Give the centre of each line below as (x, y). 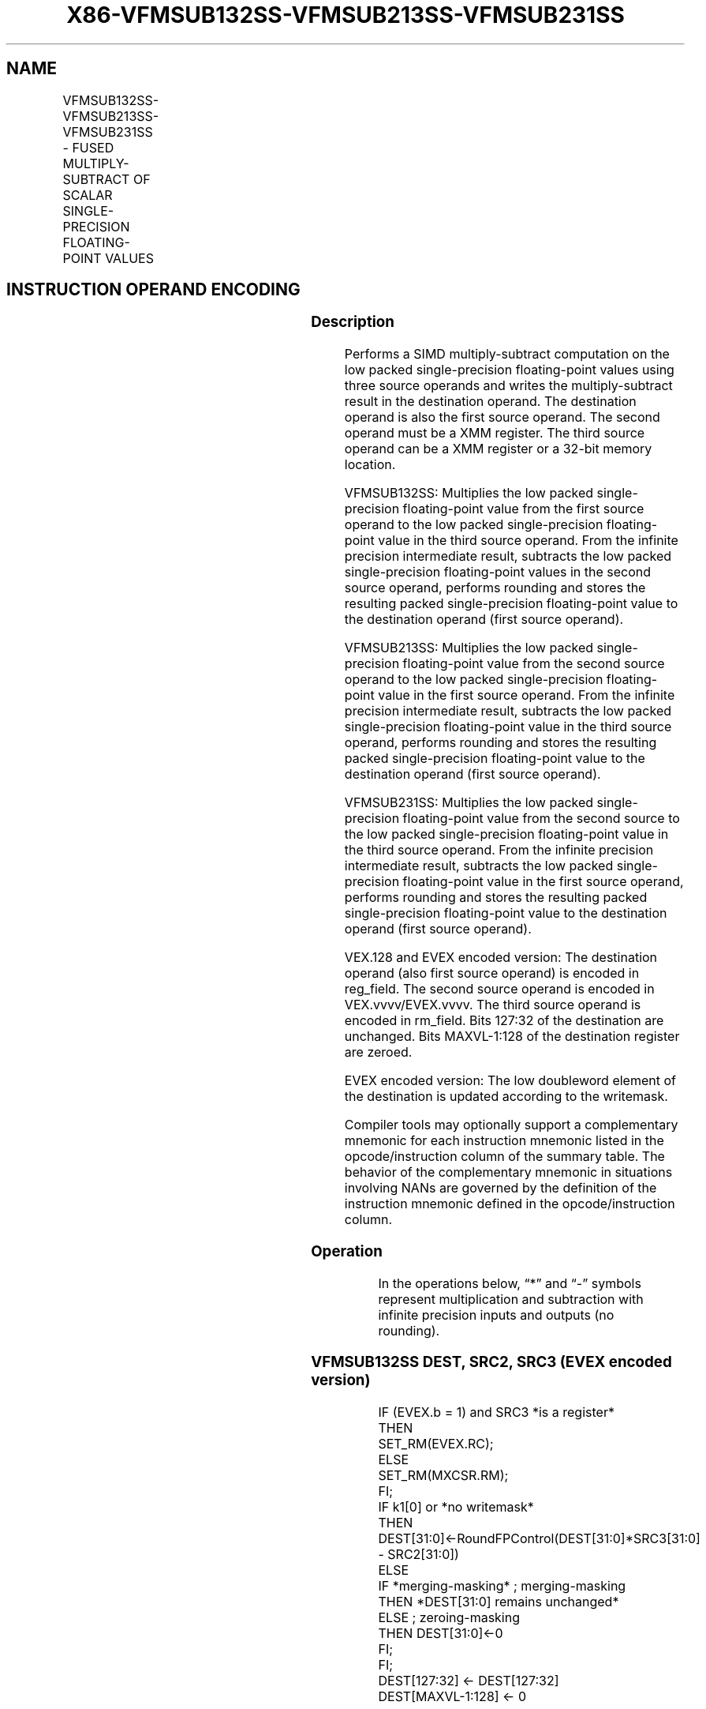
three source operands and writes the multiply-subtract (508, 386)
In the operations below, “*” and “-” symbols (510, 1283)
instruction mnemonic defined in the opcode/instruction (510, 1204)
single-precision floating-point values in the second (498, 572)
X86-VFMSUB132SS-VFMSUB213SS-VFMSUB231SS (346, 15)
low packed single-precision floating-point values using (509, 370)
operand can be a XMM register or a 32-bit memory (498, 449)
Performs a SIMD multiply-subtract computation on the (507, 354)
